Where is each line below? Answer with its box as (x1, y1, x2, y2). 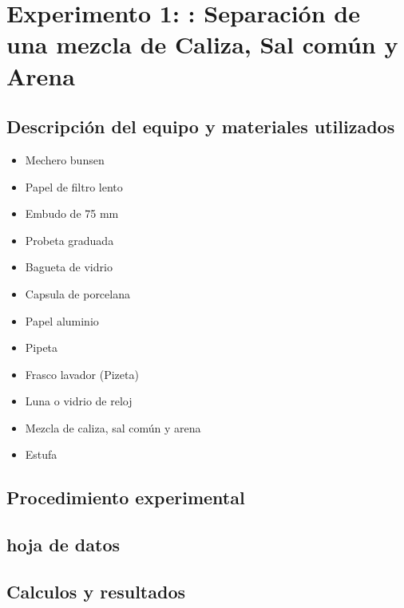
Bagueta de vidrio (25, 259, 113, 275)
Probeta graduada (25, 231, 114, 248)
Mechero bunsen (25, 151, 105, 168)
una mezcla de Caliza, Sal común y (6, 28, 398, 61)
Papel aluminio (25, 312, 99, 329)
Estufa (25, 446, 57, 463)
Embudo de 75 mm (25, 205, 119, 222)
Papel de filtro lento (25, 178, 123, 195)
